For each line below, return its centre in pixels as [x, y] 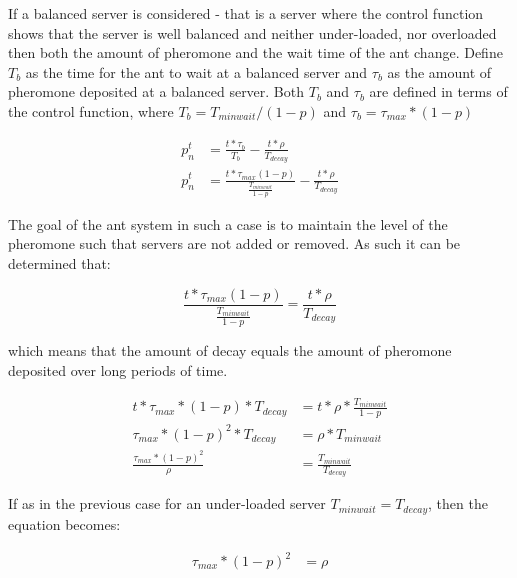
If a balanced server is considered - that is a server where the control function [246, 13]
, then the [458, 503]
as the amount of [439, 71]
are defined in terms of [438, 91]
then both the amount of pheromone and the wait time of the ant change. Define [255, 52]
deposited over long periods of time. [118, 369]
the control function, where [91, 110]
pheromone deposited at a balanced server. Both [156, 91]
